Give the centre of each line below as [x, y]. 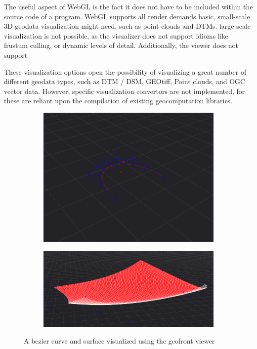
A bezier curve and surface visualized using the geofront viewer [119, 340]
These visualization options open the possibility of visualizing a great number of [125, 71]
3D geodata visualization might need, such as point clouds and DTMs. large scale [128, 26]
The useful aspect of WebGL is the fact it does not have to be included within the [128, 6]
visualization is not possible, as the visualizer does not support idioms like [116, 35]
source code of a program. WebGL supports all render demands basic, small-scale [127, 16]
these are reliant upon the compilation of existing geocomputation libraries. [118, 101]
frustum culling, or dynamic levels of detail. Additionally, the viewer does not [121, 45]
